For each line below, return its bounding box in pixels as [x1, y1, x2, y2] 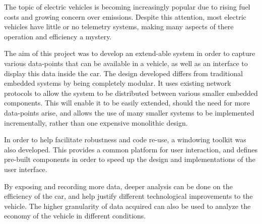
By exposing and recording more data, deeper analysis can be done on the [4, 181, 233, 191]
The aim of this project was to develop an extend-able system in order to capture [4, 48, 255, 59]
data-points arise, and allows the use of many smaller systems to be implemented [4, 107, 254, 118]
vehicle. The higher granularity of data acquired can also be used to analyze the [4, 200, 251, 211]
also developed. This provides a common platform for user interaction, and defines [4, 144, 258, 154]
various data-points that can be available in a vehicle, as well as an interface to [4, 58, 248, 68]
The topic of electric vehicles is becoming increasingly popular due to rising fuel [4, 2, 250, 12]
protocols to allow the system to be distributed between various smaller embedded [4, 87, 258, 98]
